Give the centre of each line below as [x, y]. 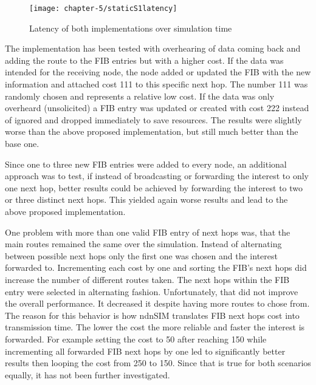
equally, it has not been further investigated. [88, 374]
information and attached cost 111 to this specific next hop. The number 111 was [156, 84]
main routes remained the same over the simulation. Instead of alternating [143, 244]
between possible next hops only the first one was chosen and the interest [141, 255]
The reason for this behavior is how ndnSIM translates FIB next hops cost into [152, 315]
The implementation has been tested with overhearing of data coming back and [153, 48]
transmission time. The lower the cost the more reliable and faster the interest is [155, 327]
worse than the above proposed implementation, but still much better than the [152, 131]
